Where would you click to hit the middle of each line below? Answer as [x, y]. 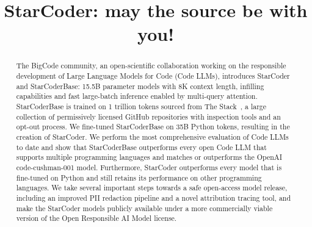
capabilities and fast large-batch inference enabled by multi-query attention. [137, 96]
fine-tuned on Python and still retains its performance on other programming [139, 177]
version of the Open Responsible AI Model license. [96, 218]
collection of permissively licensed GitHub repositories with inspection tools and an [148, 116]
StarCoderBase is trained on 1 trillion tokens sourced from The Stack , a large [141, 106]
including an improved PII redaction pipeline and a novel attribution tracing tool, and [154, 197]
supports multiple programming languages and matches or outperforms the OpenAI [149, 157]
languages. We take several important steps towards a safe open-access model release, [152, 188]
